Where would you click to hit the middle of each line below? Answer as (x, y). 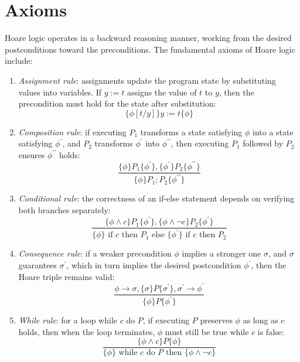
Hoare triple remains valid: (67, 276)
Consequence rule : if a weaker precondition (95, 253)
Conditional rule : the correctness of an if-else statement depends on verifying (156, 198)
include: (19, 61)
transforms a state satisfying (191, 132)
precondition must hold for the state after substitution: (117, 103)
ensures (32, 154)
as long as (260, 320)
